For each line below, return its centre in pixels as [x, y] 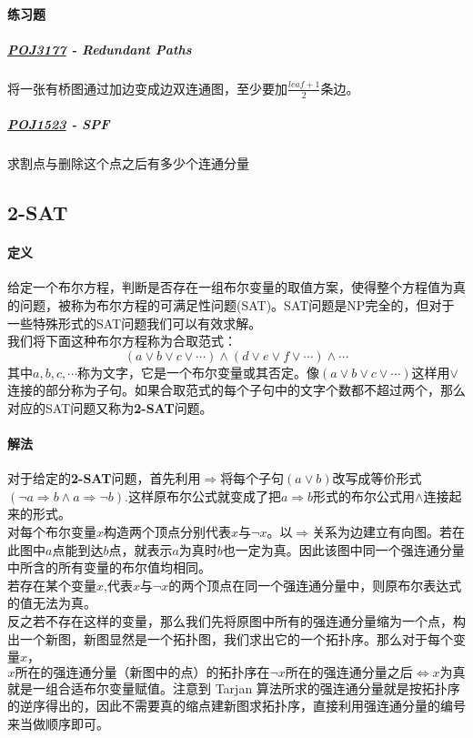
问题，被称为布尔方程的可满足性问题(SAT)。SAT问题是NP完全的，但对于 [237, 304]
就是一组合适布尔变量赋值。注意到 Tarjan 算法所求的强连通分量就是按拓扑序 [234, 687]
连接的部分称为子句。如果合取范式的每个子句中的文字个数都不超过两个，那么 [236, 390]
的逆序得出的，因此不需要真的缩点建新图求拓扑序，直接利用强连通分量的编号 [236, 706]
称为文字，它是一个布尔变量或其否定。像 [199, 372]
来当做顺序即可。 [58, 723]
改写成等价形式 [377, 478]
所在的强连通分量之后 [349, 673]
